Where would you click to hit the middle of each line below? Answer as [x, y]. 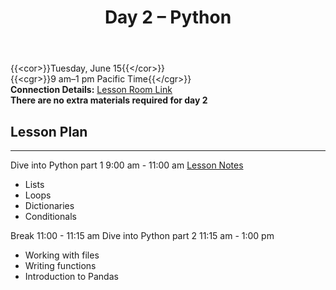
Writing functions [60, 265]
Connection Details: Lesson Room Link [91, 90]
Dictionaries [49, 205]
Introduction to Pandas [71, 276]
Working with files [62, 255]
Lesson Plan [49, 131]
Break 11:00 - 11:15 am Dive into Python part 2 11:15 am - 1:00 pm [142, 235]
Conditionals [50, 216]
